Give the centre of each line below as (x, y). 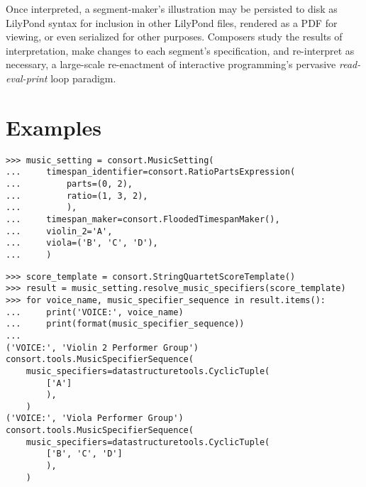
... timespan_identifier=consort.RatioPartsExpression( (151, 172)
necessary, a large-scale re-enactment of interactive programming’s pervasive (171, 64)
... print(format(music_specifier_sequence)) (125, 324)
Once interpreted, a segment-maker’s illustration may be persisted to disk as (172, 9)
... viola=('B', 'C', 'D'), (82, 243)
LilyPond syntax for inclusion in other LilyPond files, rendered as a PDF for (172, 22)
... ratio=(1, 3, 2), (77, 196)
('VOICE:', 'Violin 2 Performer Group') (102, 348)
